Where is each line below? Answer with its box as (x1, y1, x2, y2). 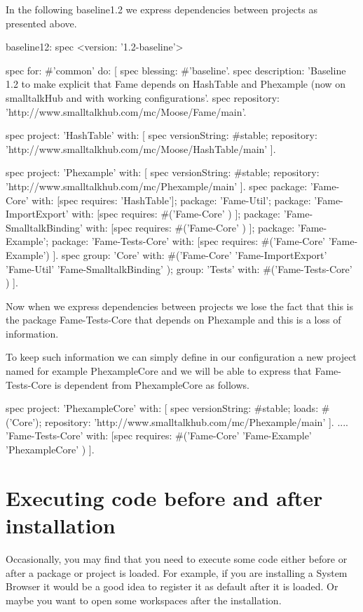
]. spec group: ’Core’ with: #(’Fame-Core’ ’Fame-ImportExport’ (53, 247, 327, 262)
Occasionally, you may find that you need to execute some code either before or (6, 551, 348, 566)
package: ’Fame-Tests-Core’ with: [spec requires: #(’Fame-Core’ (51, 234, 326, 248)
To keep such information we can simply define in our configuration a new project (6, 350, 357, 364)
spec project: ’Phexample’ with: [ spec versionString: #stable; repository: (6, 165, 320, 180)
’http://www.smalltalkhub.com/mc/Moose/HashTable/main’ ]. (6, 141, 276, 156)
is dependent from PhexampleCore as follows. (54, 377, 249, 392)
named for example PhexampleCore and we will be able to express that (6, 364, 312, 378)
